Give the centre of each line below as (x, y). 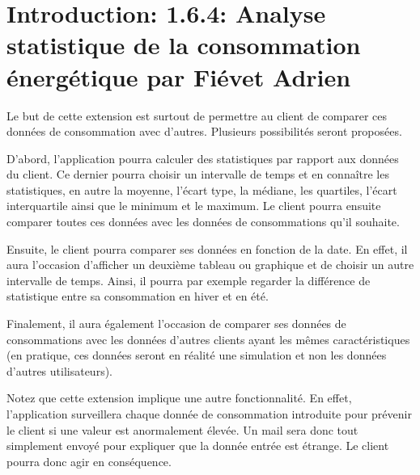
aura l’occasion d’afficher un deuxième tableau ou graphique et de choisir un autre (210, 265)
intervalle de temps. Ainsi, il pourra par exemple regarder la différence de (189, 280)
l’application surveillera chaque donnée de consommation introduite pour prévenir (209, 414)
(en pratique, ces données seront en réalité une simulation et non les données (197, 355)
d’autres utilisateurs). (59, 370)
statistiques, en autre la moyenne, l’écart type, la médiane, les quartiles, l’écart (202, 189)
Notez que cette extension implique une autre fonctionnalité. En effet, (179, 398)
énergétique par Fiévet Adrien (179, 76)
